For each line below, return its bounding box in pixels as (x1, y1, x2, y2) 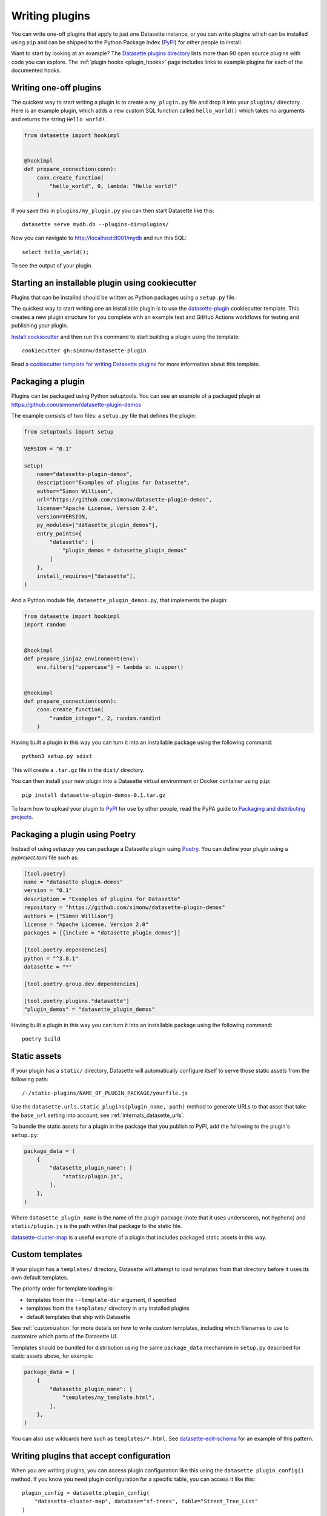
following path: (11, 1075, 48, 1082)
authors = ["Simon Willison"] (24, 913, 114, 919)
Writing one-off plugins (11, 82, 102, 93)
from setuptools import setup (24, 428, 114, 435)
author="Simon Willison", (36, 488, 114, 494)
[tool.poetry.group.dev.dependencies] (24, 980, 139, 987)
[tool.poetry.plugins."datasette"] (24, 998, 130, 1004)
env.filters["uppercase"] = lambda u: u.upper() (36, 664, 184, 671)
